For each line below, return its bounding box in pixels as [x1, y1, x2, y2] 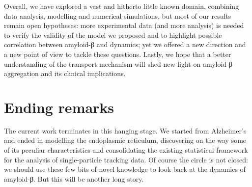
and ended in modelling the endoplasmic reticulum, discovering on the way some [4, 135, 247, 145]
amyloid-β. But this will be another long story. [4, 173, 144, 184]
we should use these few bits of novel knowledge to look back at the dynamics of [4, 164, 246, 174]
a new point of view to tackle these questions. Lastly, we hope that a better [4, 49, 231, 59]
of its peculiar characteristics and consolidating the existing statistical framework [4, 145, 248, 155]
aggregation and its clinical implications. [4, 68, 126, 79]
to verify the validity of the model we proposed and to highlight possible [4, 29, 222, 40]
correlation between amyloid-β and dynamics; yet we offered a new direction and [4, 39, 246, 50]
